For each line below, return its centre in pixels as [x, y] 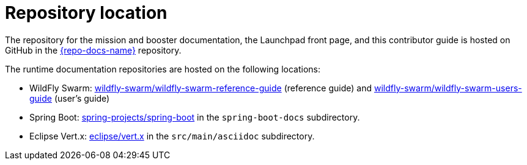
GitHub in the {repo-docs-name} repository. [93, 50]
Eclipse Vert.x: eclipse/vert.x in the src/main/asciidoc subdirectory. [172, 136]
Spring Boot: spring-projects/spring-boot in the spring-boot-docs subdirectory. [195, 117]
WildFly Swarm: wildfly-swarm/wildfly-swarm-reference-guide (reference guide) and [201, 88]
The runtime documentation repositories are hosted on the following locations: [163, 69]
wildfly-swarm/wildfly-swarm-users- [448, 88]
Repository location [86, 13]
